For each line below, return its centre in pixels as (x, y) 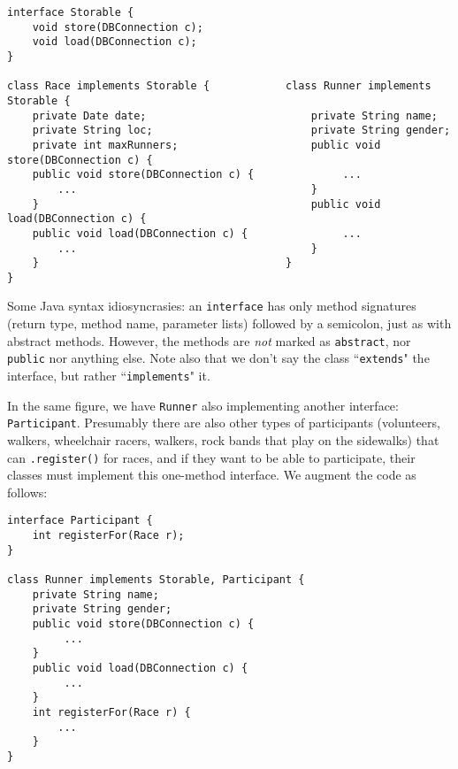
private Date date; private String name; (235, 115)
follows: (27, 492)
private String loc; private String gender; (241, 131)
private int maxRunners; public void (206, 145)
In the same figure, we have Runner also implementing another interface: (203, 405)
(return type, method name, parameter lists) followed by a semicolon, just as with (229, 323)
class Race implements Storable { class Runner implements (219, 86)
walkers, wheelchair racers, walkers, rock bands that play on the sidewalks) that (223, 440)
